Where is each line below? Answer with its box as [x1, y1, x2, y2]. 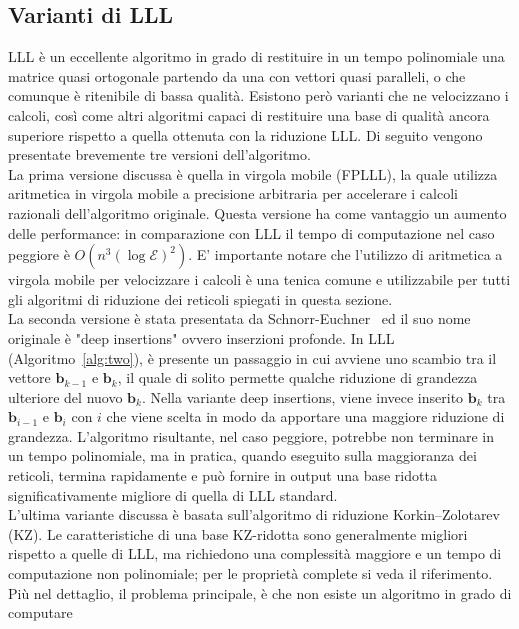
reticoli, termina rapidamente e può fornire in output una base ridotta [8, 465, 437, 486]
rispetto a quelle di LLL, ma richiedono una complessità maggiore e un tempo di [8, 543, 502, 564]
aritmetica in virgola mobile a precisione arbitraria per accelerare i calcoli [8, 183, 458, 204]
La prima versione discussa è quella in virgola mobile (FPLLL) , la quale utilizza [8, 163, 498, 184]
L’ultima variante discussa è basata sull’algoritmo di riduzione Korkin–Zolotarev [8, 504, 500, 525]
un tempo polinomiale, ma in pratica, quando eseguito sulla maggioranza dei [8, 445, 477, 466]
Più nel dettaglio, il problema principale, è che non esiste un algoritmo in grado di [8, 582, 512, 603]
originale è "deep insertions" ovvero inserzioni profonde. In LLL [8, 327, 395, 348]
